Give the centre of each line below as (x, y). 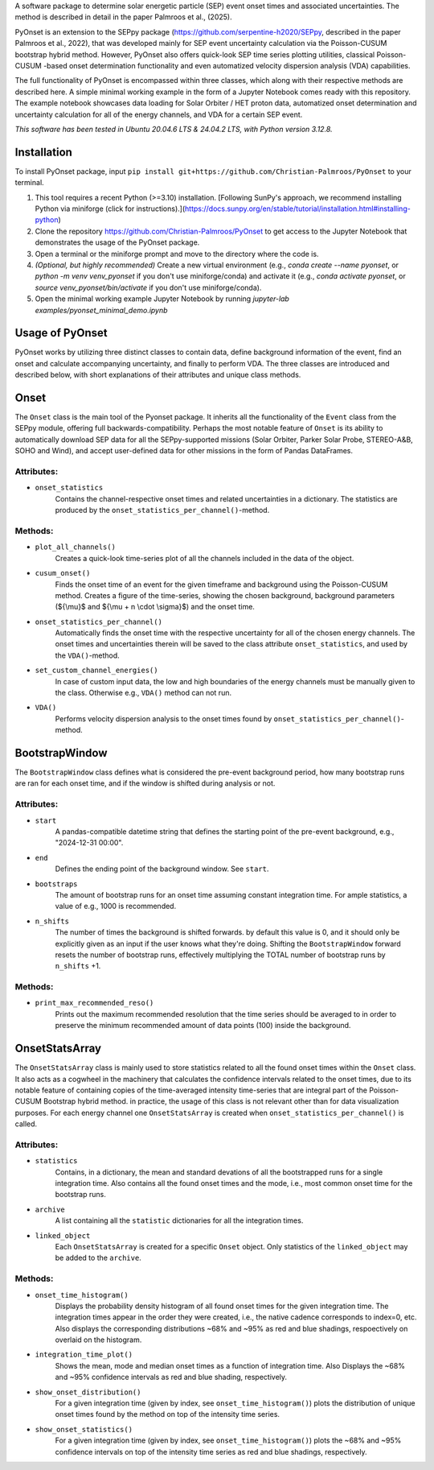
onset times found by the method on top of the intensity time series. (168, 1414)
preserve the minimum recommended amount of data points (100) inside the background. (203, 1026)
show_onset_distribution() (88, 1392)
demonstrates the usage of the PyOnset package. (117, 242)
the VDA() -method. (87, 655)
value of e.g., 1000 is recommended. (116, 906)
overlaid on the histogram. (98, 1340)
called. (26, 1124)
